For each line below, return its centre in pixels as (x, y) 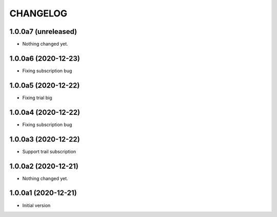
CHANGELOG (38, 13)
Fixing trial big (37, 97)
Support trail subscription (49, 151)
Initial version (36, 205)
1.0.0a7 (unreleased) (43, 32)
